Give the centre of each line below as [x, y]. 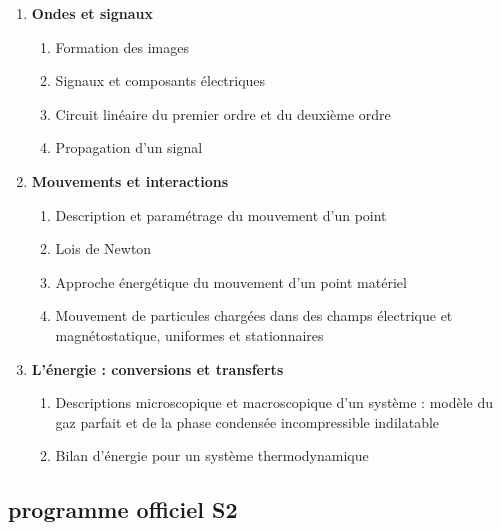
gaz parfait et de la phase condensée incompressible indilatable [247, 421]
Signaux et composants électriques [160, 80]
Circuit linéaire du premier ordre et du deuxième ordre [223, 113]
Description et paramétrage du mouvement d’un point [221, 214]
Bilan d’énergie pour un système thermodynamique [212, 455]
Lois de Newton [103, 248]
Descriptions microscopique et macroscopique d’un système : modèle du [274, 402]
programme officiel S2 [123, 509]
